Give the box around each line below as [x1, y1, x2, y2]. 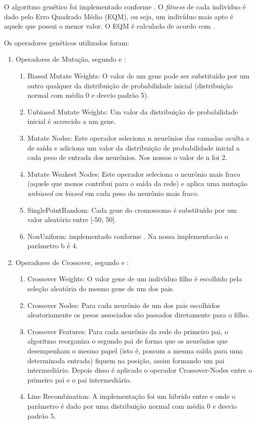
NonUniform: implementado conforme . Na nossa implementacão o [27, 231, 228, 241]
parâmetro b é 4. [27, 240, 78, 251]
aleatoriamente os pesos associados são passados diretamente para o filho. [27, 309, 250, 320]
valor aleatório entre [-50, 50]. [27, 214, 117, 225]
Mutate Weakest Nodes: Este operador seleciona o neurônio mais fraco [27, 168, 240, 179]
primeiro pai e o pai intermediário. [27, 374, 132, 385]
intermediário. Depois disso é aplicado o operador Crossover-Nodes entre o [27, 365, 252, 375]
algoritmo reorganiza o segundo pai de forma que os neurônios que [27, 336, 228, 346]
